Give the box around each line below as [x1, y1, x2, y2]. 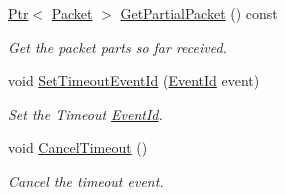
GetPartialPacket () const [120, 3, 278, 23]
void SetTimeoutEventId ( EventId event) [8, 70, 260, 91]
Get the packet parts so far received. [8, 36, 227, 57]
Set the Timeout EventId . [8, 103, 163, 124]
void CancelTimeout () [8, 137, 148, 158]
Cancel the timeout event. [8, 170, 164, 191]
